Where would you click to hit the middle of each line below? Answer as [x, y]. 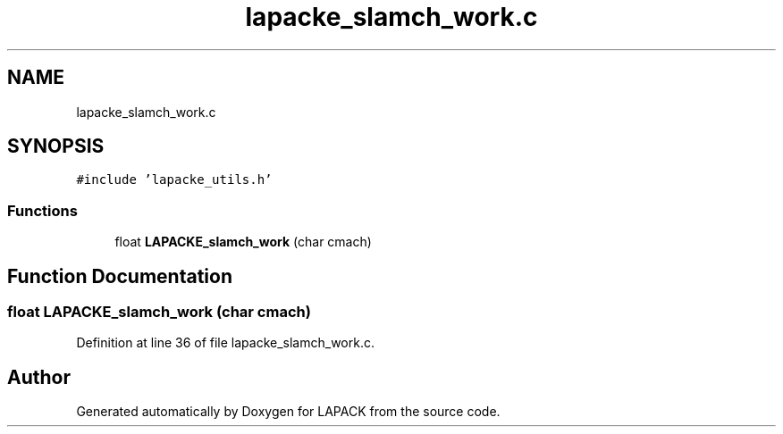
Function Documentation [120, 276]
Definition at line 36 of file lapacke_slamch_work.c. [225, 343]
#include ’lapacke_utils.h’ [174, 180]
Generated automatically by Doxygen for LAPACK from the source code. [288, 412]
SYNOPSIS [56, 146]
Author [39, 377]
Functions [42, 210]
